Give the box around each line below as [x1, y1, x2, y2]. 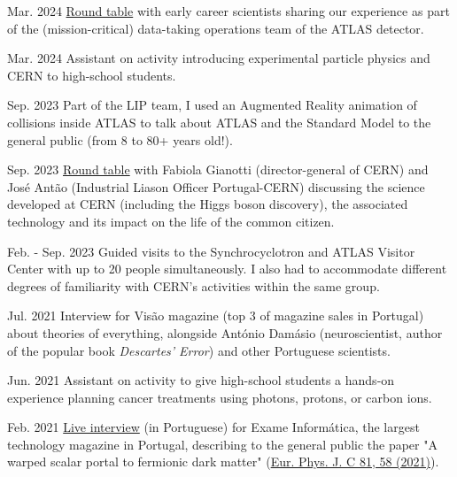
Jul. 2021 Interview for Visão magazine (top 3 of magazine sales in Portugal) [7, 306, 424, 325]
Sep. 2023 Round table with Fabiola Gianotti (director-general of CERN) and [7, 160, 429, 179]
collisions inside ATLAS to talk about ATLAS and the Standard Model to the [7, 112, 431, 131]
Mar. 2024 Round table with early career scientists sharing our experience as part [7, 2, 450, 19]
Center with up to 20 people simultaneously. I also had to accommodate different [7, 259, 447, 278]
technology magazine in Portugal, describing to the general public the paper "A [7, 435, 438, 453]
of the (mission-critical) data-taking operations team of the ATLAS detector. [7, 19, 424, 37]
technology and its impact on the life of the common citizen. [7, 212, 335, 230]
